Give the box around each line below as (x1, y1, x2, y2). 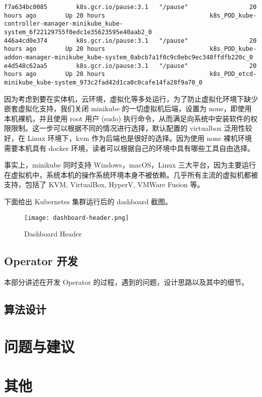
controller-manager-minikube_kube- (4, 20, 123, 28)
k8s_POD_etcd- (210, 70, 257, 78)
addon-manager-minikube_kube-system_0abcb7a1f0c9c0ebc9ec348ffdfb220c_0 (4, 53, 253, 61)
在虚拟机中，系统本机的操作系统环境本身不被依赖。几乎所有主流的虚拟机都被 (4, 169, 258, 180)
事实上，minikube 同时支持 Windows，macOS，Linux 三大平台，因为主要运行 (4, 160, 256, 170)
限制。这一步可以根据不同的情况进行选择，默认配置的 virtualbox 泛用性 (11, 123, 245, 133)
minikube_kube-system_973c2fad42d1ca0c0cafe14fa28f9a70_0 (4, 78, 203, 86)
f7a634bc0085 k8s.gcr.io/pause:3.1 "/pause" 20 (4, 4, 257, 11)
